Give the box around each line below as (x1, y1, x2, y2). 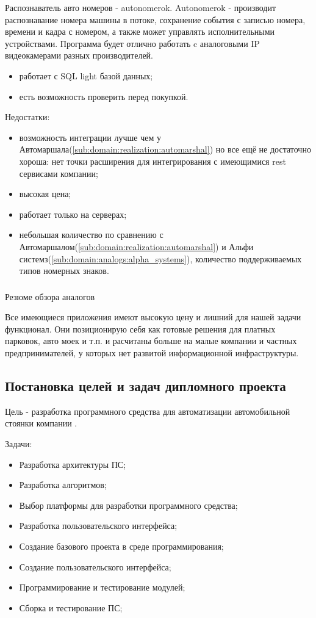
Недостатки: (5, 110, 50, 123)
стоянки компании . (5, 417, 77, 429)
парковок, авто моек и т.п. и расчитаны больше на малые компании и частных (5, 334, 297, 347)
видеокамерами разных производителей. (5, 49, 154, 62)
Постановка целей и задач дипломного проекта (5, 376, 286, 395)
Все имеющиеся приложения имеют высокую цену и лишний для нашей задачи (5, 311, 301, 323)
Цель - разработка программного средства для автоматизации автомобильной (5, 404, 290, 417)
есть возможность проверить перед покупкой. (19, 90, 189, 102)
